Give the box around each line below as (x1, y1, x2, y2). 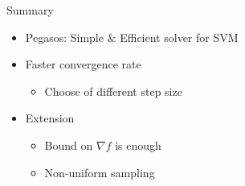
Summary (6, 2, 54, 18)
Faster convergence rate (25, 56, 141, 72)
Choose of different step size (44, 82, 182, 99)
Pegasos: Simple (25, 28, 104, 45)
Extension (25, 110, 75, 126)
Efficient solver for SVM (120, 28, 239, 45)
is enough (115, 136, 161, 153)
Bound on (44, 136, 93, 153)
